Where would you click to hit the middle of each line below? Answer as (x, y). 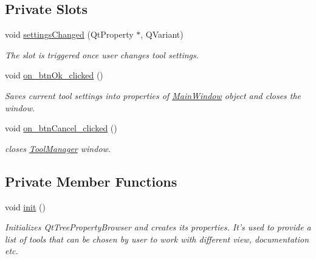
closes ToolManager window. (58, 148)
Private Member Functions (91, 181)
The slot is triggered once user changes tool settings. (102, 54)
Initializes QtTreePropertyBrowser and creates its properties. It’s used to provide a (158, 227)
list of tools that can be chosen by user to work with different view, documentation (157, 239)
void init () (25, 206)
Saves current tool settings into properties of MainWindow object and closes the (153, 95)
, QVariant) (162, 34)
